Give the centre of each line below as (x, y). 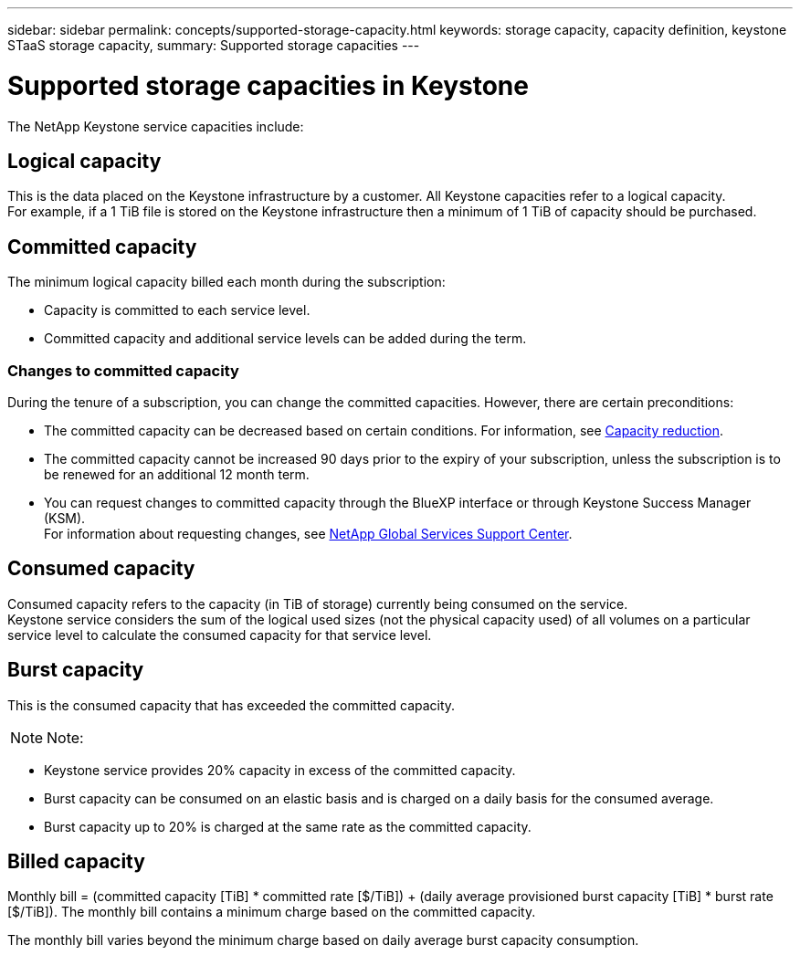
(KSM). (65, 518)
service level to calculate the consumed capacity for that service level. (220, 635)
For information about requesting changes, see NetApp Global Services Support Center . (308, 533)
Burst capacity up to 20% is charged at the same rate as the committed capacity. (288, 826)
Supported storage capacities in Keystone (268, 85)
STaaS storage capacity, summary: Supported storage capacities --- (214, 45)
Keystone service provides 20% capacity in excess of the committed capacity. (280, 770)
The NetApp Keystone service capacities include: (156, 126)
